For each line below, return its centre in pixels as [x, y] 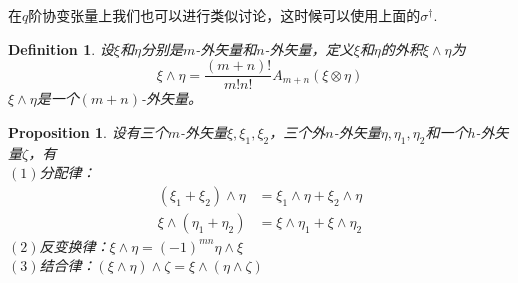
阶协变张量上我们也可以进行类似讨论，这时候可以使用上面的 [224, 15]
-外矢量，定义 [309, 48]
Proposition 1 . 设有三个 [88, 131]
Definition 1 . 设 [61, 48]
